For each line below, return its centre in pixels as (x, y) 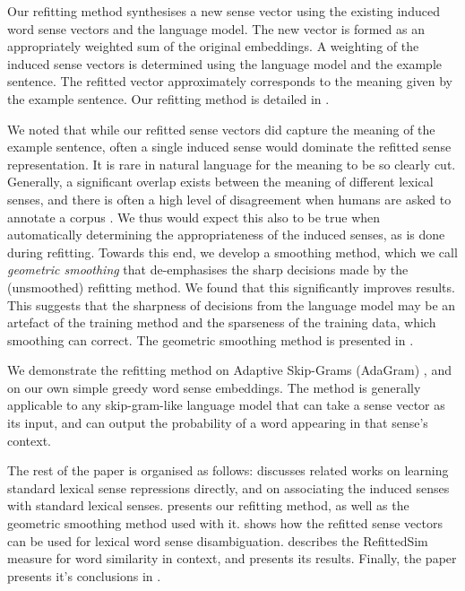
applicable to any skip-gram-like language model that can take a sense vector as (226, 405)
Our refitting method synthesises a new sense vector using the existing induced (224, 11)
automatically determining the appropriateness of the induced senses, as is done (226, 235)
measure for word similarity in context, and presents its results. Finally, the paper (232, 558)
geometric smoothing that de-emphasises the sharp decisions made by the (208, 269)
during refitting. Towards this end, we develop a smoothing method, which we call (232, 252)
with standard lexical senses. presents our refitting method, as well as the (208, 505)
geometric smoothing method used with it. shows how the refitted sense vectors (225, 523)
